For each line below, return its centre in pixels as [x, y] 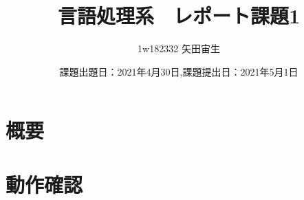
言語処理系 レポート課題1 [179, 15]
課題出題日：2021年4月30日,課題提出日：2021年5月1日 [179, 71]
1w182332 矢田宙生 [179, 48]
